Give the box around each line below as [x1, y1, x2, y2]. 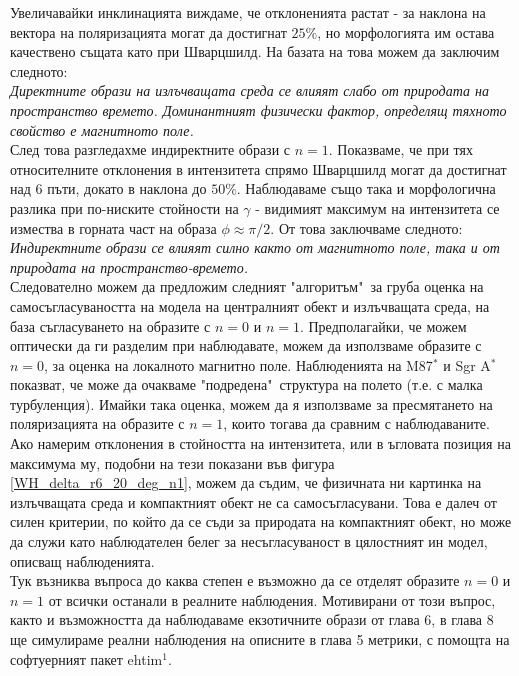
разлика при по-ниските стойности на [10, 197, 239, 218]
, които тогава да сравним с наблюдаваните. [223, 413, 490, 434]
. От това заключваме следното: [270, 217, 463, 238]
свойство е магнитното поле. [10, 119, 194, 140]
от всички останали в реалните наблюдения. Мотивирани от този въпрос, [48, 589, 496, 610]
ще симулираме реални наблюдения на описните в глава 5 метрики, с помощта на [10, 629, 510, 649]
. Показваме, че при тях [328, 139, 473, 160]
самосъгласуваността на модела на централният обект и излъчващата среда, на [10, 295, 490, 316]
